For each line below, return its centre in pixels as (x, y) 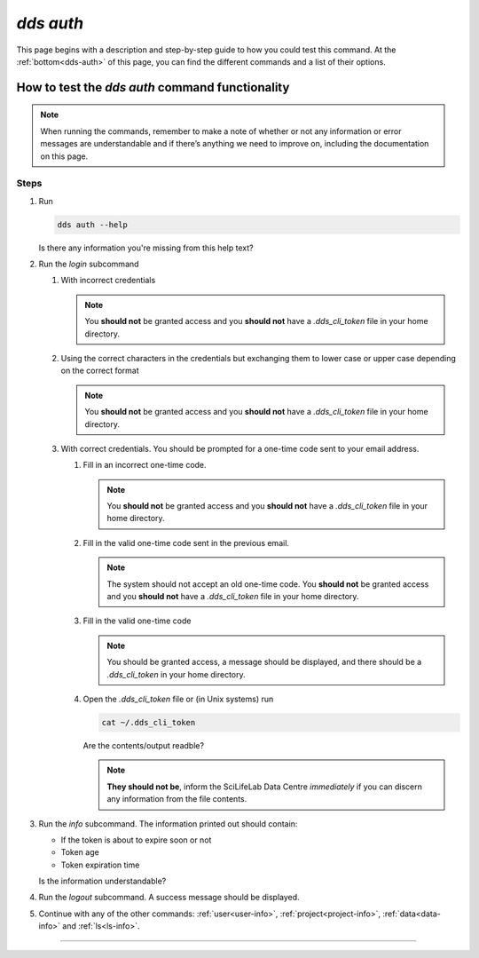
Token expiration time (100, 865)
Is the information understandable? (102, 881)
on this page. (64, 156)
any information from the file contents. (177, 799)
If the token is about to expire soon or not (136, 840)
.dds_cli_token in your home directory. (176, 674)
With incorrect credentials (108, 281)
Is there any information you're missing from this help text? (146, 248)
